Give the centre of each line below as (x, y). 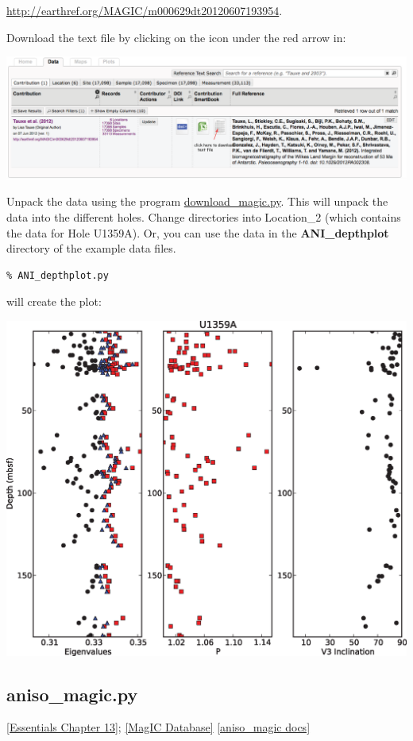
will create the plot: (54, 301)
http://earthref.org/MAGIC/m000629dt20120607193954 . (145, 10)
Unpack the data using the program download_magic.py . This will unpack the (197, 201)
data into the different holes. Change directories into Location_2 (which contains (204, 216)
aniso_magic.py (72, 694)
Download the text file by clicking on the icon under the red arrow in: (176, 37)
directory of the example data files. (91, 248)
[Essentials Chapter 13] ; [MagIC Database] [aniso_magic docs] (158, 727)
